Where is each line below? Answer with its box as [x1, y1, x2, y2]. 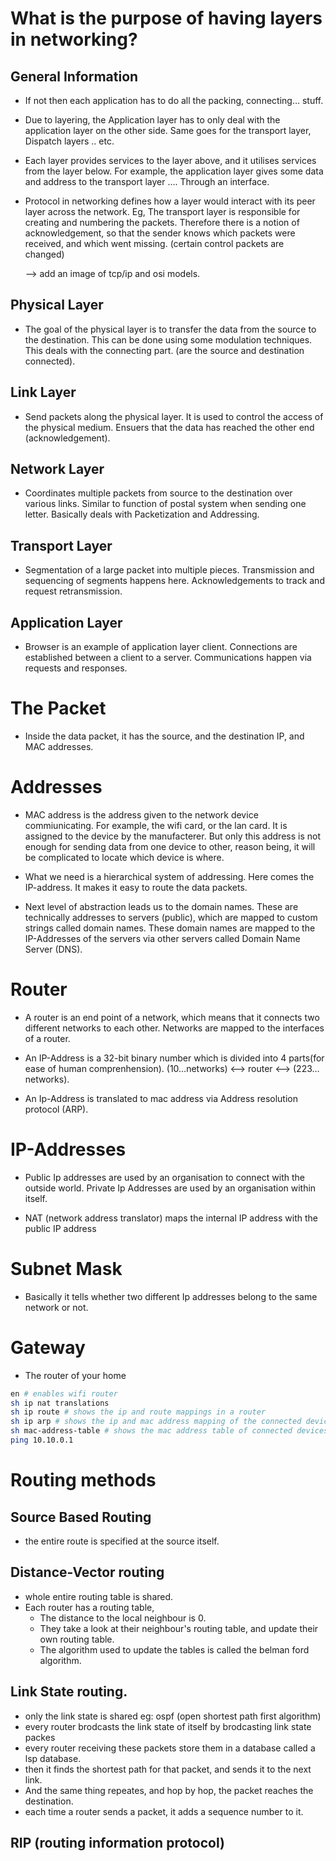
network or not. [24, 1301, 89, 1313]
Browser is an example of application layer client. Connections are [24, 641, 298, 653]
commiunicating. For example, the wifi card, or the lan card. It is [24, 819, 288, 831]
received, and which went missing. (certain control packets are [24, 238, 285, 249]
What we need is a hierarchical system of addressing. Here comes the [24, 870, 315, 882]
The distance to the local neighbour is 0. [39, 1612, 207, 1624]
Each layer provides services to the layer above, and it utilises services [24, 155, 317, 166]
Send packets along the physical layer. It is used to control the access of [24, 410, 324, 422]
